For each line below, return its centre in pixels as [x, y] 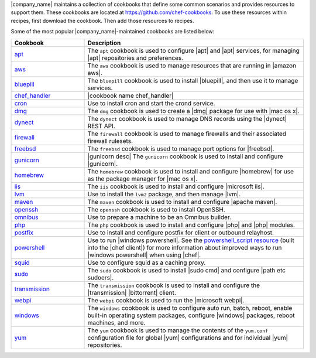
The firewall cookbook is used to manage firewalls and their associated [187, 134]
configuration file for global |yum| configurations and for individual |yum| [188, 337]
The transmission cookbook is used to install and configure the [174, 285]
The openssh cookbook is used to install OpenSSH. [156, 209]
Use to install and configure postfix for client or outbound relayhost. [181, 233]
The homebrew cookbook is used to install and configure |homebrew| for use [191, 171]
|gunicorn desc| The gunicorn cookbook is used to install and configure [185, 156]
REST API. [101, 126]
